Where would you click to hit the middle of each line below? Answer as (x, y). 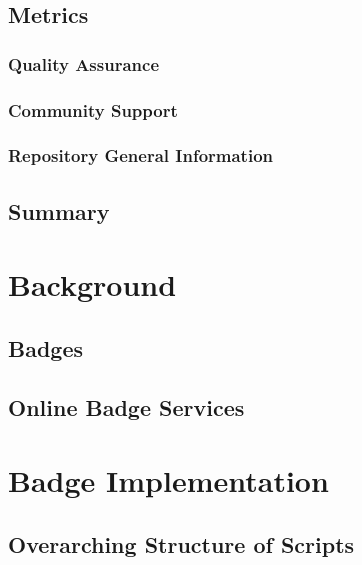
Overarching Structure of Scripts (181, 543)
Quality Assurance (84, 63)
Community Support (93, 109)
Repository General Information (141, 155)
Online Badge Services (126, 406)
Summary (59, 210)
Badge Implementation (168, 480)
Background (92, 284)
